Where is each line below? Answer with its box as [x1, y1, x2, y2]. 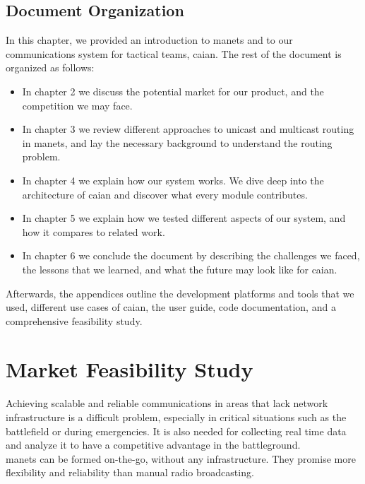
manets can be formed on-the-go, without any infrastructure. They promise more [6, 451, 356, 466]
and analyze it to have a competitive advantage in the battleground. [6, 437, 301, 452]
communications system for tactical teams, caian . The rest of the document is [6, 46, 342, 61]
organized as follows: [6, 60, 95, 75]
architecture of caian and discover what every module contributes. [22, 187, 308, 201]
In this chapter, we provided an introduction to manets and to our [6, 33, 293, 47]
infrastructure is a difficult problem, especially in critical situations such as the [6, 410, 347, 425]
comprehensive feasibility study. [6, 313, 143, 328]
